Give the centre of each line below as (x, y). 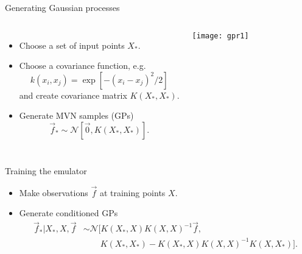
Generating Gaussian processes (62, 7)
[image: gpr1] (220, 36)
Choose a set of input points (72, 45)
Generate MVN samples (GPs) (76, 115)
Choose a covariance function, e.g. (83, 65)
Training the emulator (46, 170)
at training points (132, 192)
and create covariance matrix (73, 95)
